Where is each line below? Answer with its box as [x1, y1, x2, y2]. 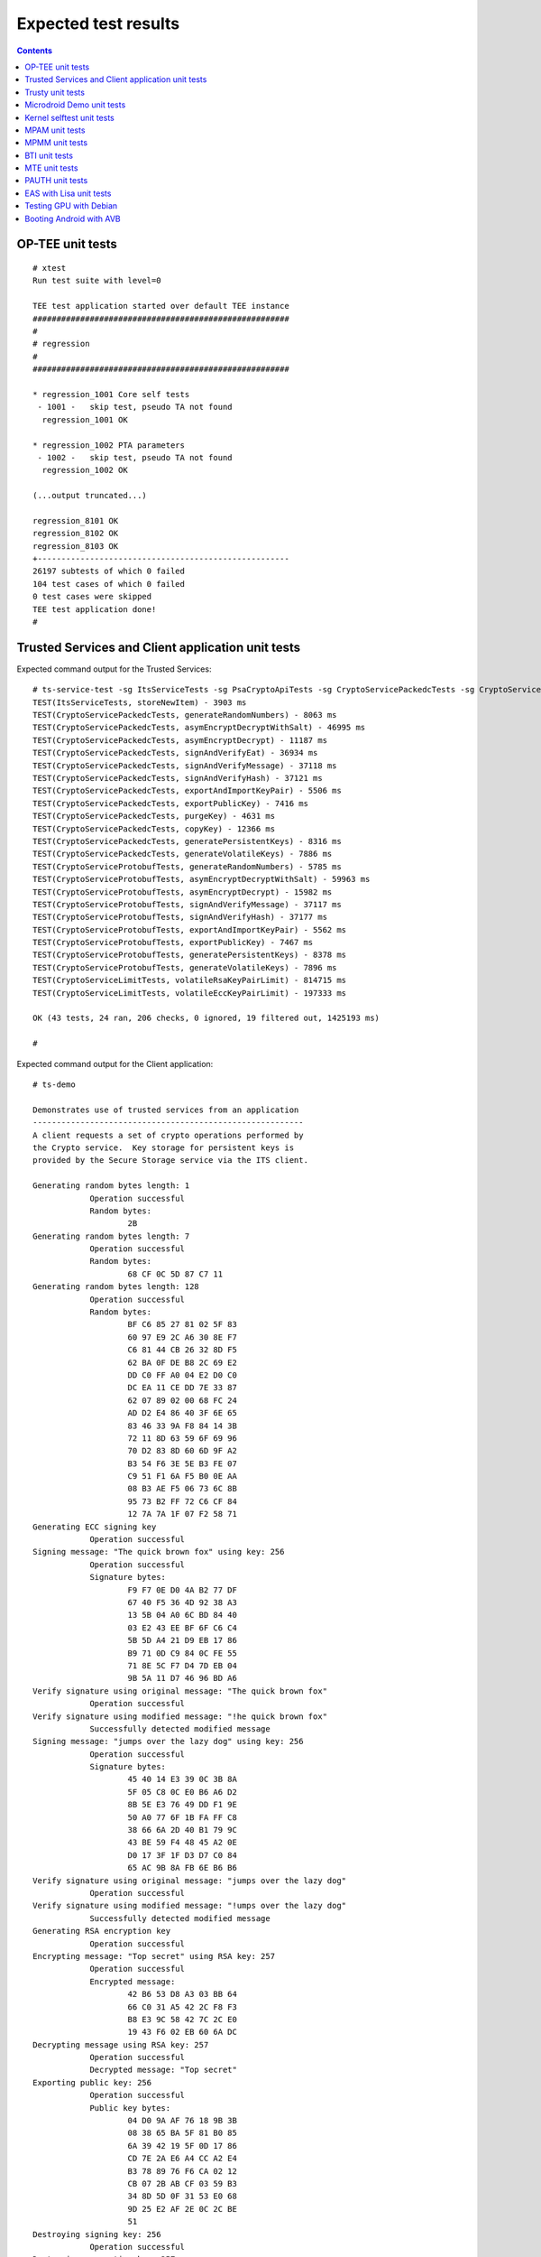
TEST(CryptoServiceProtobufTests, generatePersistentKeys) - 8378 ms [32, 950, 347, 961]
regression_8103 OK [32, 541, 119, 551]
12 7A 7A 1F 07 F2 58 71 [127, 1509, 238, 1519]
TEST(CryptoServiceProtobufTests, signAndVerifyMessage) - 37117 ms [32, 899, 342, 909]
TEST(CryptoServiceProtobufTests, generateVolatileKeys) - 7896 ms [32, 962, 337, 972]
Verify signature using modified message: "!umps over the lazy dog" [32, 1900, 347, 1911]
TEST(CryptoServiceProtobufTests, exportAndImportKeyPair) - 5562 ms [32, 924, 347, 934]
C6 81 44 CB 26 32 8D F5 [127, 1345, 238, 1355]
